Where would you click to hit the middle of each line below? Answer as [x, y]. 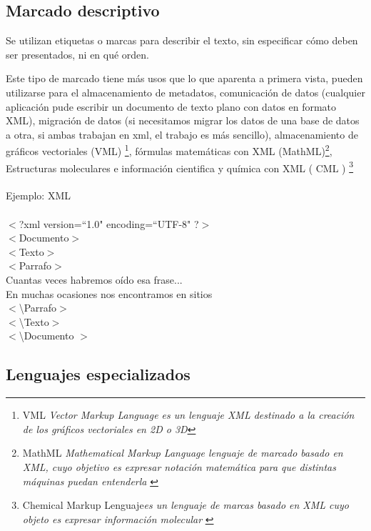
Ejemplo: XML [39, 195]
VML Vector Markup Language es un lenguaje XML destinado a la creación [188, 415]
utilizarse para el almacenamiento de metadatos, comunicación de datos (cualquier [185, 92]
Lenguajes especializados [98, 374]
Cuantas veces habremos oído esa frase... [94, 280]
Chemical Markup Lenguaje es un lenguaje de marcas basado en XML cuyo [186, 505]
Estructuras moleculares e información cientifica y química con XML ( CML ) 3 [180, 167]
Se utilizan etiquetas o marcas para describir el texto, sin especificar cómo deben [182, 40]
